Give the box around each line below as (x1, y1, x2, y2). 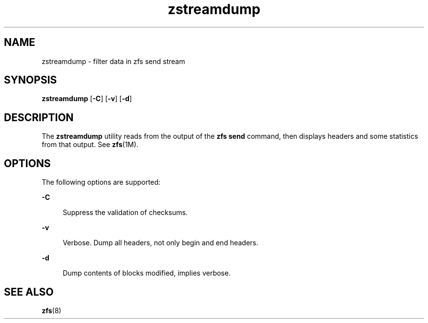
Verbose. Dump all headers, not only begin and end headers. (63, 238, 258, 247)
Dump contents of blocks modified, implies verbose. (63, 269, 231, 278)
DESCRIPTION (4, 111, 74, 124)
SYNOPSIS (4, 74, 57, 86)
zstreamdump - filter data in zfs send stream (42, 57, 185, 65)
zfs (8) (42, 306, 62, 315)
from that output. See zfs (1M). (42, 140, 139, 149)
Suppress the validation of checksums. (63, 208, 188, 217)
